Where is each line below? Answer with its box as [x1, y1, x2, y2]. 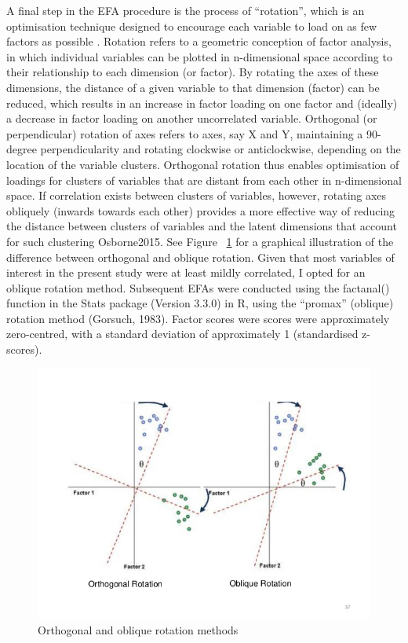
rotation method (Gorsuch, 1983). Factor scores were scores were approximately [6, 310, 390, 326]
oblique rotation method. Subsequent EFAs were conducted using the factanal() [6, 279, 390, 296]
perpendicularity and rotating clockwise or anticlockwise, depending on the [40, 141, 401, 157]
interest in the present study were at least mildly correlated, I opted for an [6, 264, 366, 281]
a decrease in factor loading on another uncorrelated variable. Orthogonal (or [6, 110, 377, 127]
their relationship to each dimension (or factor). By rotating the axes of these [6, 64, 379, 80]
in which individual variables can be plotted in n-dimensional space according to [6, 48, 392, 64]
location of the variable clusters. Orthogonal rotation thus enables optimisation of [6, 156, 399, 172]
